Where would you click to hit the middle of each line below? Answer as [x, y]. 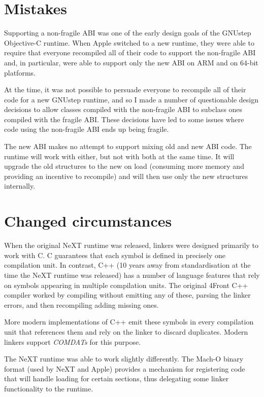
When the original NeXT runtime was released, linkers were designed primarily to [131, 245]
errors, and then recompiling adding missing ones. [81, 304]
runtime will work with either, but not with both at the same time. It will [119, 156]
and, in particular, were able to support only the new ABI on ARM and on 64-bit [131, 62]
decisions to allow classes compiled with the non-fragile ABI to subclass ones [123, 109]
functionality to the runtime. [49, 388]
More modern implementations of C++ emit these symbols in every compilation [129, 322]
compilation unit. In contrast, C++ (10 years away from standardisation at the [127, 265]
